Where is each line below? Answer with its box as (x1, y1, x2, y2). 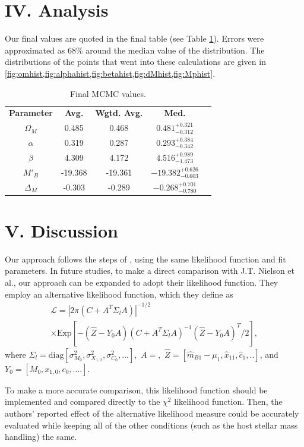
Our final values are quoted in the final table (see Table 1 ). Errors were (5, 32, 264, 45)
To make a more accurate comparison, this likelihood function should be (5, 383, 268, 396)
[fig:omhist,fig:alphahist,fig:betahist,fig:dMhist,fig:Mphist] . (5, 67, 216, 79)
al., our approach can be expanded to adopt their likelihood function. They (5, 276, 278, 288)
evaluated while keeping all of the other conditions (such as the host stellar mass (5, 418, 298, 431)
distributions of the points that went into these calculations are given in (5, 55, 266, 68)
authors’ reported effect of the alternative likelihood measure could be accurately (5, 407, 299, 419)
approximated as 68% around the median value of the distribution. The (5, 43, 265, 56)
